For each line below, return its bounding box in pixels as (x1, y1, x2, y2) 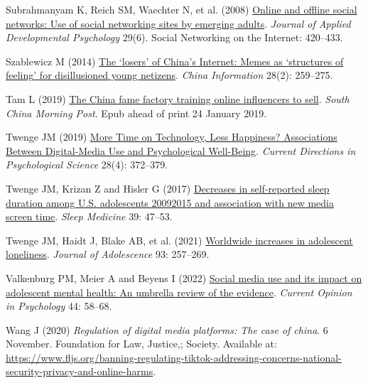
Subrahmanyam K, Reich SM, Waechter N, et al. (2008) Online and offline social (6, 2, 357, 16)
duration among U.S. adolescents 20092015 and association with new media (6, 195, 334, 210)
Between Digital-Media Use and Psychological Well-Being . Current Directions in (6, 143, 356, 158)
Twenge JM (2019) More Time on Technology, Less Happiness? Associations (6, 129, 337, 144)
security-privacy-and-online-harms (6, 364, 153, 379)
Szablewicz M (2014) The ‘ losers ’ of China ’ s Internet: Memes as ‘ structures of (6, 53, 344, 68)
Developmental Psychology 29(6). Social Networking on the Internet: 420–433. (6, 30, 343, 45)
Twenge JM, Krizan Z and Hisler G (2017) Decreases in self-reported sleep (6, 180, 330, 195)
